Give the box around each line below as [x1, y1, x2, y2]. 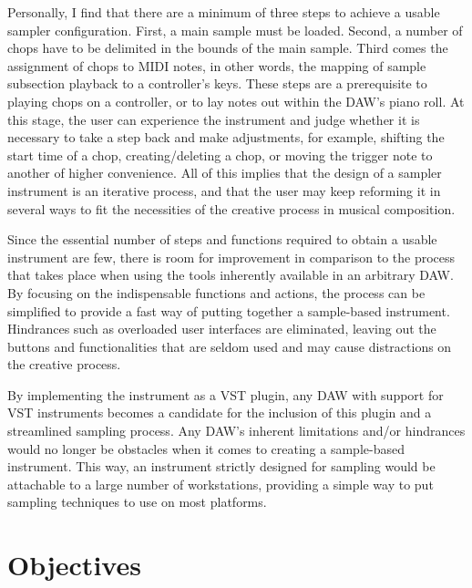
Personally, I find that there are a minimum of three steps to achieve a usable [7, 3, 440, 21]
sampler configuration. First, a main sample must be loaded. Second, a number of [7, 20, 463, 39]
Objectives [7, 546, 141, 583]
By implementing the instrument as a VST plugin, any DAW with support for [7, 385, 444, 404]
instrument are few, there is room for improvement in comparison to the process [7, 247, 456, 266]
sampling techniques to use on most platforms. [7, 492, 267, 511]
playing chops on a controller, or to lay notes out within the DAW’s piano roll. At [7, 91, 465, 110]
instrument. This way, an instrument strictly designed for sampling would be [7, 457, 436, 476]
